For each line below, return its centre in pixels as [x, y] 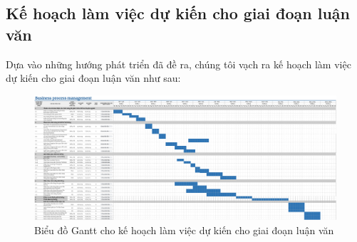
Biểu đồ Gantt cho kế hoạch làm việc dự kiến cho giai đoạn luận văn [184, 230]
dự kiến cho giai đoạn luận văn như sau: [93, 78]
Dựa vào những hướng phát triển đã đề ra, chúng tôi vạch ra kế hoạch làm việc [178, 64]
